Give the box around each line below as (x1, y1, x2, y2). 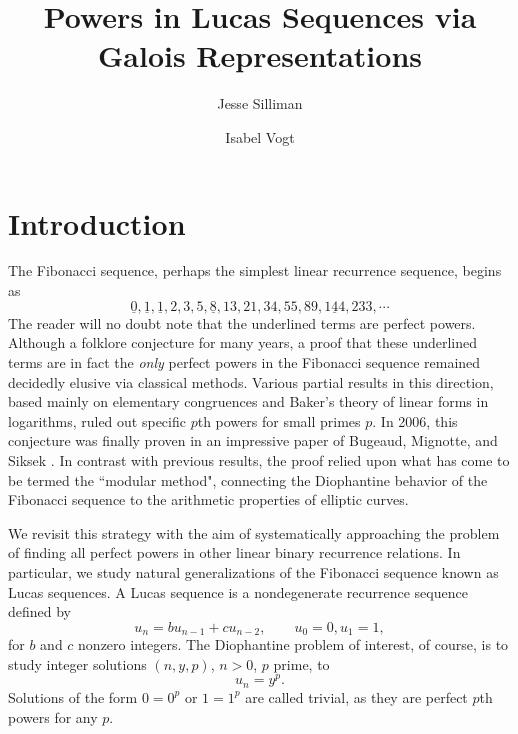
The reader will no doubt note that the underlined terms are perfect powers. (8, 312, 476, 333)
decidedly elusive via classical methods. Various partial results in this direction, (8, 371, 494, 392)
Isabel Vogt (225, 126, 295, 147)
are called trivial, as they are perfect (245, 686, 468, 707)
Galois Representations (98, 35, 422, 76)
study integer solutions (8, 653, 147, 674)
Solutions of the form (8, 686, 138, 707)
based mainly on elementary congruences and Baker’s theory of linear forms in (8, 391, 489, 412)
